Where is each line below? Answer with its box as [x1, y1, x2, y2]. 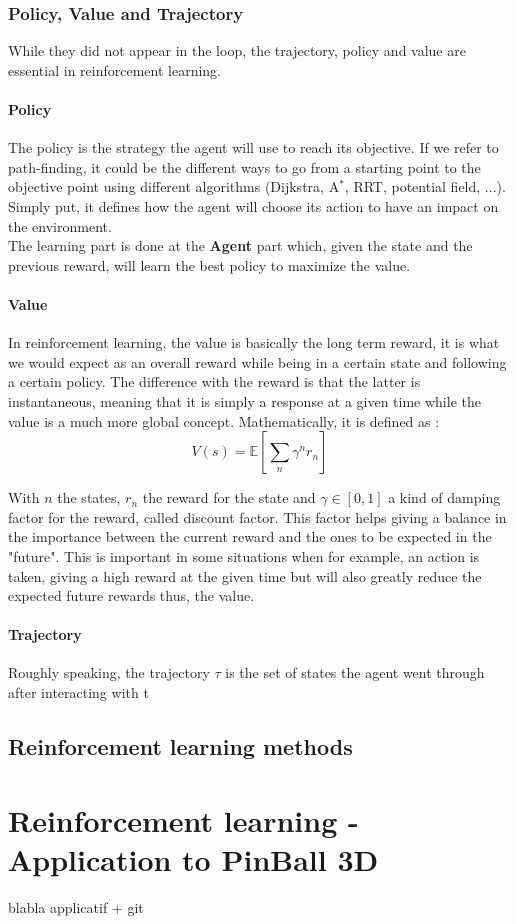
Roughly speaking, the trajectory [8, 662, 210, 683]
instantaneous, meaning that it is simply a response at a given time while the [8, 390, 481, 411]
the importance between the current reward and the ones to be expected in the [8, 526, 492, 547]
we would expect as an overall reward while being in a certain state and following [8, 351, 507, 372]
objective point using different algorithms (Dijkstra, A [8, 176, 340, 197]
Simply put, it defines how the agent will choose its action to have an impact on [8, 195, 499, 216]
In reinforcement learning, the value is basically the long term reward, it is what [8, 332, 500, 353]
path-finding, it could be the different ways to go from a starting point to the [8, 156, 481, 177]
